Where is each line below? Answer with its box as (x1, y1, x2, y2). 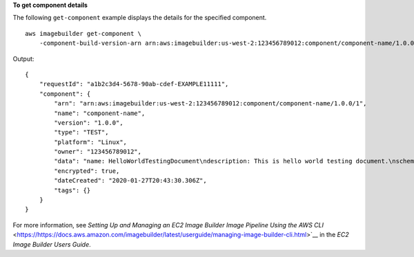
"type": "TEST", (54, 128, 109, 136)
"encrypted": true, (54, 167, 120, 175)
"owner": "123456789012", (54, 148, 141, 156)
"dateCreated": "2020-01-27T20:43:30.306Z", (54, 176, 207, 185)
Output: (12, 54, 34, 63)
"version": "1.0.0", (54, 119, 124, 127)
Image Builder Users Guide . (12, 240, 91, 248)
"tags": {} (54, 186, 91, 194)
